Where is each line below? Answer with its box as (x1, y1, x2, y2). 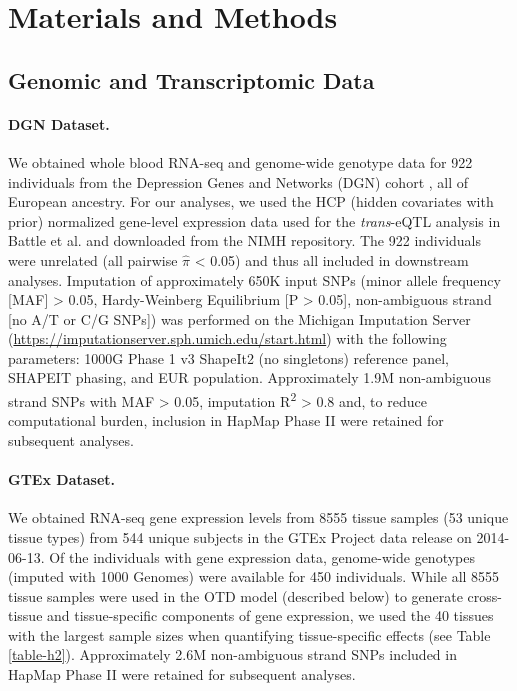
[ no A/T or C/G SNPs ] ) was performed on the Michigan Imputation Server (8, 308, 471, 329)
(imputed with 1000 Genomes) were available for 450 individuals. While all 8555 (8, 566, 500, 587)
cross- (467, 585, 502, 606)
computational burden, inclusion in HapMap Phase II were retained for (8, 410, 444, 431)
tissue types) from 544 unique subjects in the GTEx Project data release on (8, 526, 472, 547)
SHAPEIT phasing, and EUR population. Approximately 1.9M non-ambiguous (8, 367, 491, 388)
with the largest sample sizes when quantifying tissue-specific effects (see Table (8, 624, 491, 645)
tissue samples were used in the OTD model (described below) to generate (8, 585, 463, 606)
